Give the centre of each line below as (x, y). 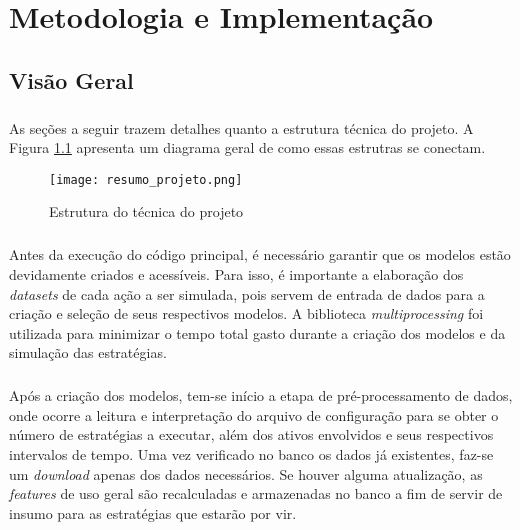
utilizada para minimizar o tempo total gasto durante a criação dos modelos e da (257, 332)
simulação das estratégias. (88, 352)
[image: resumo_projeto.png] (146, 179)
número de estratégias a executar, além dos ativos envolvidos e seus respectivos (251, 434)
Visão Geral (71, 79)
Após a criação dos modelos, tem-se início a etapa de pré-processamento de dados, (261, 395)
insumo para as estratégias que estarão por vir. (153, 512)
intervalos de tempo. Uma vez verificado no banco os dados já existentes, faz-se (251, 454)
